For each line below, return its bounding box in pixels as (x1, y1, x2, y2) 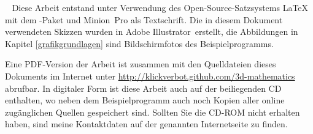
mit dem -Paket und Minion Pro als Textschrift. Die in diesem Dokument (5, 13, 283, 26)
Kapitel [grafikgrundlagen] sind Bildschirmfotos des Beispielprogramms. (5, 37, 274, 50)
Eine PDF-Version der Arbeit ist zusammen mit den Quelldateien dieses (5, 58, 276, 70)
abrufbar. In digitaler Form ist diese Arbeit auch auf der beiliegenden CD (5, 81, 282, 94)
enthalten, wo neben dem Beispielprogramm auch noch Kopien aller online (5, 94, 285, 106)
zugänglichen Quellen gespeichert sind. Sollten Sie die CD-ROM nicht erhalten (5, 105, 300, 118)
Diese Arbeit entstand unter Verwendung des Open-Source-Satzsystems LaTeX (12, 1, 309, 13)
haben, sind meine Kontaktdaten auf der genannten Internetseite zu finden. (5, 117, 288, 130)
